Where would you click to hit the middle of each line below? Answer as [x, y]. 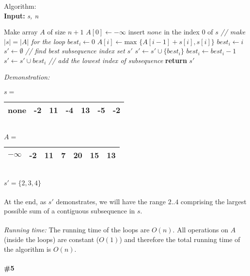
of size [56, 32]
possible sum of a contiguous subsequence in [70, 211]
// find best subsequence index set [75, 51]
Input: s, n [21, 15]
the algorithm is [28, 249]
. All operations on [201, 230]
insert [136, 32]
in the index [182, 32]
